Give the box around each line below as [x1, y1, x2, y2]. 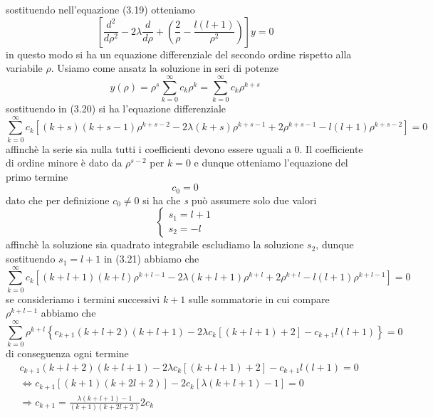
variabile [6, 60, 43, 75]
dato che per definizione [6, 192, 110, 207]
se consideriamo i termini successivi [6, 291, 160, 306]
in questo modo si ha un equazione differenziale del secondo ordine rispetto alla [6, 46, 352, 61]
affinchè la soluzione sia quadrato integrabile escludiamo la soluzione [6, 237, 304, 252]
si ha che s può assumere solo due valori [142, 192, 317, 207]
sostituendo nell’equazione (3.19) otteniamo [6, 2, 195, 16]
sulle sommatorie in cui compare [189, 291, 330, 306]
